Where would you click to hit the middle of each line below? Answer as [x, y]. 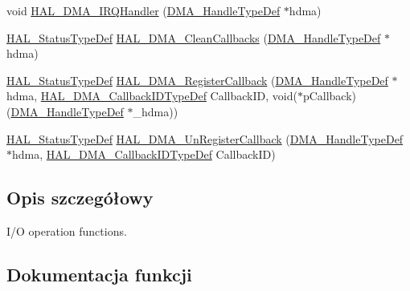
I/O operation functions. [67, 230]
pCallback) [330, 96]
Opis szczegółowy [80, 198]
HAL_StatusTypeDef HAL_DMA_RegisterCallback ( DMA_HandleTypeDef [197, 80]
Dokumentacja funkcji [99, 274]
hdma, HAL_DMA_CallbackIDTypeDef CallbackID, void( [152, 96]
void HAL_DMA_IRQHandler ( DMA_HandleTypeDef [143, 10]
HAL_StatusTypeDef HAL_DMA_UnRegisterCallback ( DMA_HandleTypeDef [205, 138]
